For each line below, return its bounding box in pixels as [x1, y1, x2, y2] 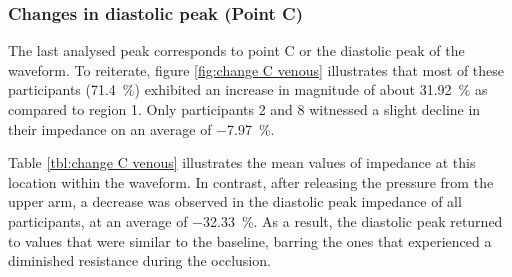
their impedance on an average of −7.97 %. [8, 118, 275, 139]
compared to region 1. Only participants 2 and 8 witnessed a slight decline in [8, 99, 481, 119]
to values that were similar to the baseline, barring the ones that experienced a [8, 230, 492, 251]
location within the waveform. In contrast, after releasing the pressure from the [8, 171, 494, 192]
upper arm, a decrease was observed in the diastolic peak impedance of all [8, 191, 462, 212]
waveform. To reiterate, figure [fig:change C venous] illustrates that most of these [8, 59, 505, 80]
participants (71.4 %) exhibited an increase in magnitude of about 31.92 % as [8, 79, 488, 100]
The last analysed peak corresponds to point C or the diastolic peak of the [8, 40, 465, 61]
